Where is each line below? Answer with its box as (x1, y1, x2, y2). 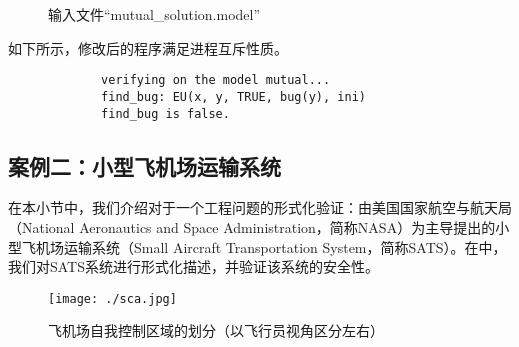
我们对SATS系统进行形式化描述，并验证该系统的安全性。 (8, 256, 380, 277)
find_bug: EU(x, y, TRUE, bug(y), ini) (101, 89, 366, 104)
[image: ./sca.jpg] (48, 291, 177, 306)
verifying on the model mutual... (101, 73, 331, 88)
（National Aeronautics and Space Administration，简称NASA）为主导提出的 (8, 216, 496, 237)
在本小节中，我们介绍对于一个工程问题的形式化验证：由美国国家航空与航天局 (8, 197, 512, 218)
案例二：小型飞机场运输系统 (8, 150, 281, 181)
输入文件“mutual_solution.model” (48, 4, 261, 24)
